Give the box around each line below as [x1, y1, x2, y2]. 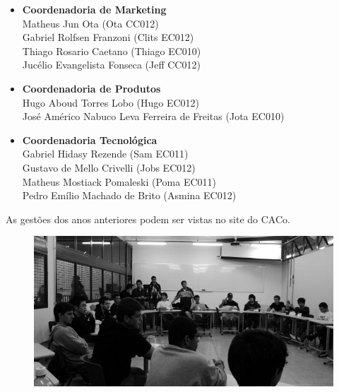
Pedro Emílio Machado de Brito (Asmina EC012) [22, 188, 237, 203]
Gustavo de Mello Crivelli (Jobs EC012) [22, 160, 196, 174]
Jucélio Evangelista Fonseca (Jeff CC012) [22, 57, 201, 72]
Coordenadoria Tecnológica [22, 132, 157, 147]
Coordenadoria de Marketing [22, 2, 167, 16]
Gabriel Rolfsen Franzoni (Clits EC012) [22, 30, 194, 44]
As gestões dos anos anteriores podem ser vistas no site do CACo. [6, 211, 290, 226]
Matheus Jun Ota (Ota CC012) [22, 16, 159, 30]
